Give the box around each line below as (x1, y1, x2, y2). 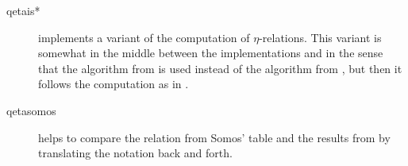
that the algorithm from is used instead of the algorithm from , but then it (38, 60, 402, 76)
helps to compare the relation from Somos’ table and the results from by (38, 129, 391, 145)
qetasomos (6, 102, 56, 118)
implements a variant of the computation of (38, 29, 250, 45)
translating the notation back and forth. (38, 145, 233, 161)
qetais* (6, 2, 40, 18)
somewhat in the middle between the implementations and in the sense (38, 44, 383, 61)
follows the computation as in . (38, 75, 189, 92)
